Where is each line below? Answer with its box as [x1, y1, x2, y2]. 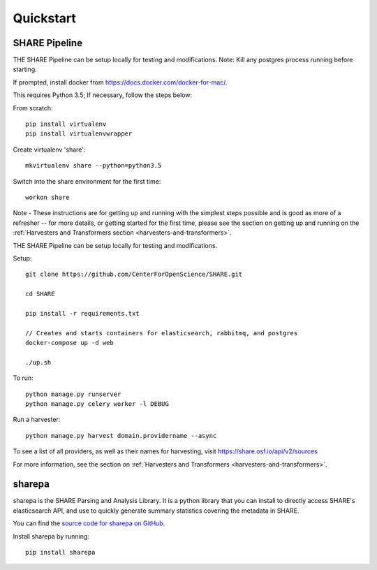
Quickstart [13, 10, 77, 26]
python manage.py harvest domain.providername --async [25, 432, 217, 439]
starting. [13, 65, 38, 73]
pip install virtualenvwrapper [25, 130, 133, 138]
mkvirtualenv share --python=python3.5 [25, 161, 162, 170]
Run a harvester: [13, 416, 61, 424]
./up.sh [25, 358, 52, 366]
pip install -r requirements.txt [25, 309, 140, 317]
